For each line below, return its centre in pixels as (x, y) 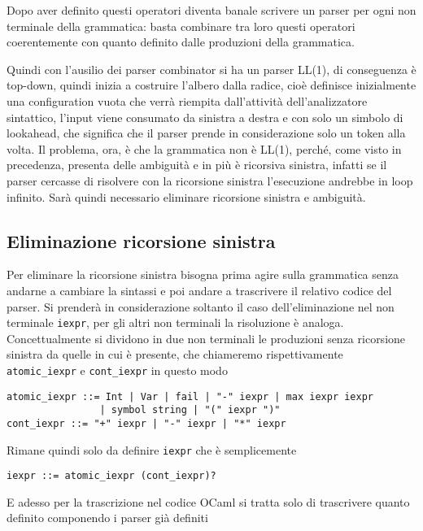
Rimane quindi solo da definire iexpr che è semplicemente (152, 449)
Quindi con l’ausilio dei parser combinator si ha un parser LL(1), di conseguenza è (211, 69)
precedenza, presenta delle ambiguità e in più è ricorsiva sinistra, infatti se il (197, 165)
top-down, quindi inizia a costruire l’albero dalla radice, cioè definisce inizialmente (211, 85)
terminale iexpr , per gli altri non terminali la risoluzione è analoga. (175, 322)
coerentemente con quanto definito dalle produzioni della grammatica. (181, 42)
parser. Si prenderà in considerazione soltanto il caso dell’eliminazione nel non (201, 306)
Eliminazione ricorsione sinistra (141, 240)
